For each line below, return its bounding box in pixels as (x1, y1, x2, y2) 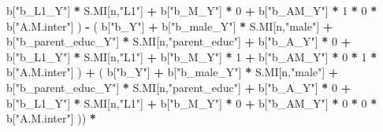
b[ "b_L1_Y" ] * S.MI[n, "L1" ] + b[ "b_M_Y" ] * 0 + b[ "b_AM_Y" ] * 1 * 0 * (6, 2, 377, 18)
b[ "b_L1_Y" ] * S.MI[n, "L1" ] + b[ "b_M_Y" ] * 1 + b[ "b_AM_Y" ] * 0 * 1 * (6, 48, 377, 64)
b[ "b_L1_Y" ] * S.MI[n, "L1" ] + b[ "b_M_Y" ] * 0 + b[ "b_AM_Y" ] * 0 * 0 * (6, 94, 377, 111)
